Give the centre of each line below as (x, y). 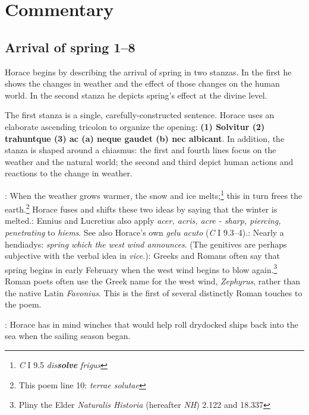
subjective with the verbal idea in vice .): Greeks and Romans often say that (143, 256)
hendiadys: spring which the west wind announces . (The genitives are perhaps (146, 244)
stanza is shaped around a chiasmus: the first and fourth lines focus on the (141, 150)
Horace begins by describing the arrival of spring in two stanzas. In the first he (148, 72)
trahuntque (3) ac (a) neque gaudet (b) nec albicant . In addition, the (145, 138)
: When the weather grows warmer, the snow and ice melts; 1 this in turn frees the (154, 194)
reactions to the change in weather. (69, 173)
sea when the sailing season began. (68, 336)
